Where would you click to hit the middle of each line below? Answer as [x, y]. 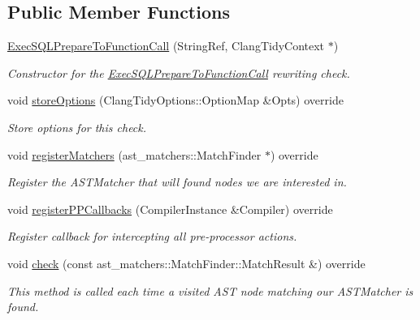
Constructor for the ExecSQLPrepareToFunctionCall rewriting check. [179, 73]
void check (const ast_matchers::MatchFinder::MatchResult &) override [186, 263]
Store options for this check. [77, 127]
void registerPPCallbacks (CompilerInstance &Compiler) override [170, 209]
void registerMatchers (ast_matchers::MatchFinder [134, 154]
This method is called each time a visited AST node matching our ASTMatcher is [210, 290]
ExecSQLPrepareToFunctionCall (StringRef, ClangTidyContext [166, 46]
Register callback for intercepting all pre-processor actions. [152, 236]
